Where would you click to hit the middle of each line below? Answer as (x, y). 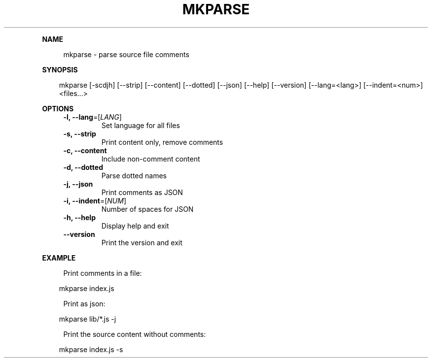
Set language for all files (141, 125)
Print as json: (84, 303)
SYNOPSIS (60, 69)
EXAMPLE (59, 258)
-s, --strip (80, 133)
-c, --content (85, 150)
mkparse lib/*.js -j (88, 319)
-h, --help (79, 217)
